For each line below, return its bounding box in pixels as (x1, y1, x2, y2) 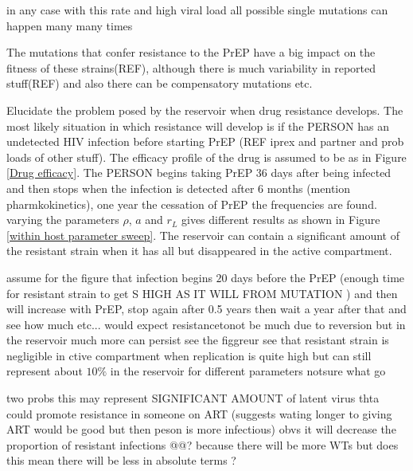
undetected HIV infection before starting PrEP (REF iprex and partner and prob (6, 133, 404, 150)
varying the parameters (6, 211, 119, 228)
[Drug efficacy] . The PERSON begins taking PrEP (6, 164, 253, 181)
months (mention (267, 179, 351, 196)
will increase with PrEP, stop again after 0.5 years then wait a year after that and (6, 300, 407, 317)
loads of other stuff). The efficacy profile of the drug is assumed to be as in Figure (6, 148, 407, 165)
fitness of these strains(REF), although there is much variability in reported (6, 59, 376, 76)
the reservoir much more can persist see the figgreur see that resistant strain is (6, 332, 389, 348)
